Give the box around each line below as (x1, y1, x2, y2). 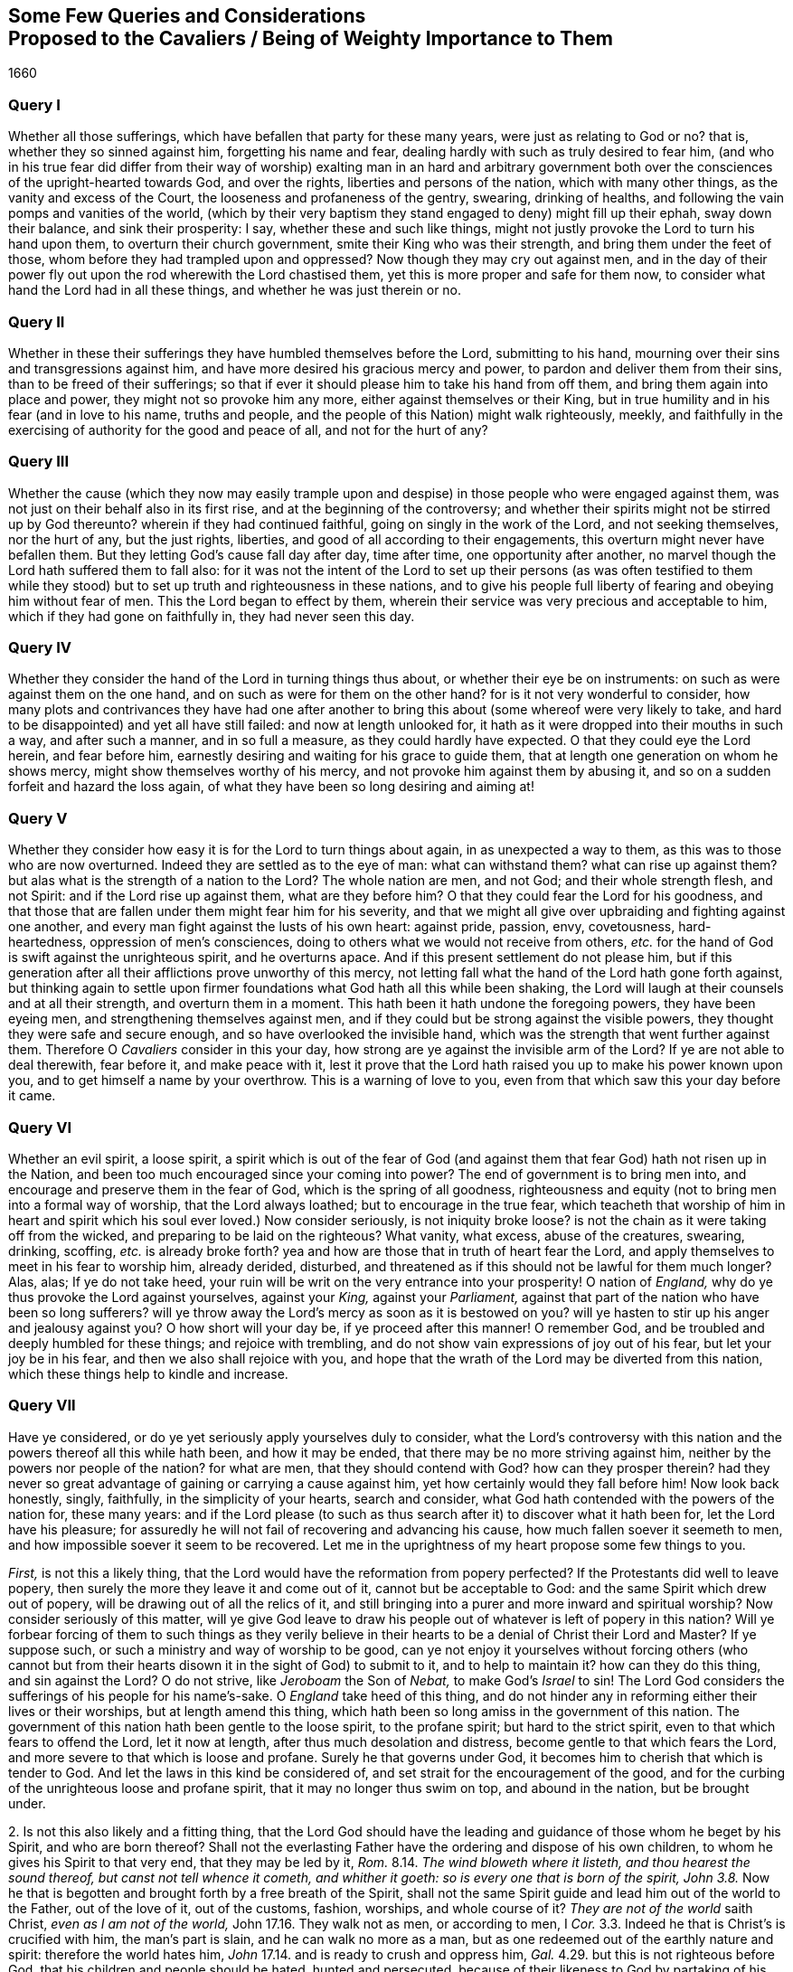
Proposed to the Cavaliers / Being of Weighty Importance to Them (8, 27, 613, 50)
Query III (8, 452, 70, 471)
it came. (8, 1088, 56, 1104)
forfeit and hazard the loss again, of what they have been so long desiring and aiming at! (8, 778, 534, 795)
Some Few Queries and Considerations (8, 5, 366, 27)
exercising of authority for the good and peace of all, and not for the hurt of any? (8, 421, 488, 438)
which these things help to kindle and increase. (8, 1365, 288, 1382)
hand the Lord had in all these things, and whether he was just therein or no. (8, 282, 462, 298)
